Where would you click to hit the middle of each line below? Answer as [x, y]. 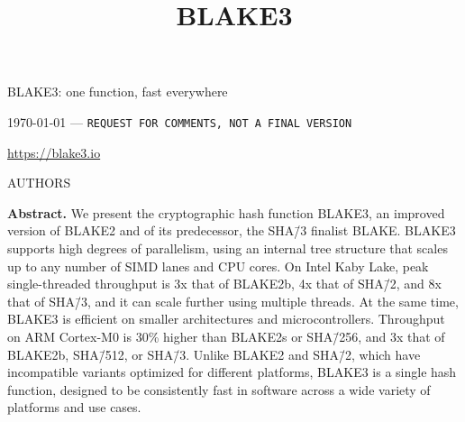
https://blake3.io [54, 152]
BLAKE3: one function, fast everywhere [118, 92]
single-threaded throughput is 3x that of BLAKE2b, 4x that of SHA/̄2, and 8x [224, 284]
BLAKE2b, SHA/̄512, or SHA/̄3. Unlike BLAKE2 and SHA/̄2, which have [214, 354]
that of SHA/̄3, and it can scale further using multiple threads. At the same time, [233, 301]
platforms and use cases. [74, 407]
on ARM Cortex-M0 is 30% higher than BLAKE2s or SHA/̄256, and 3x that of [226, 336]
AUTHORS [39, 183]
